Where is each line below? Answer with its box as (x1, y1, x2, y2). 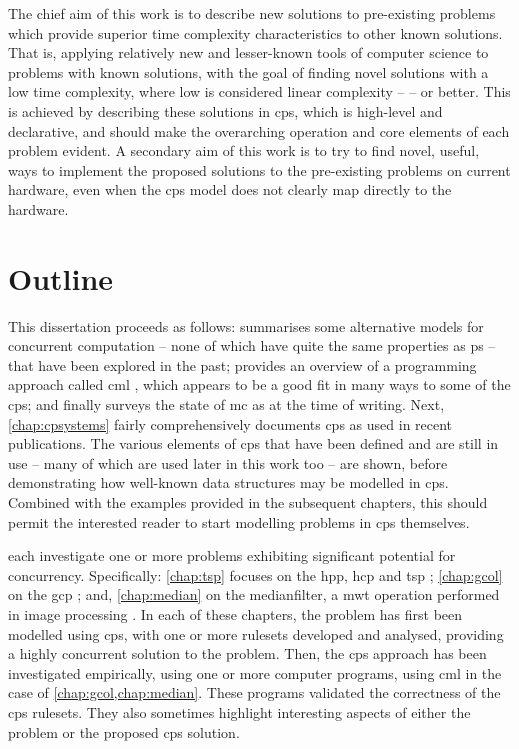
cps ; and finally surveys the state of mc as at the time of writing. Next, (8, 394, 445, 415)
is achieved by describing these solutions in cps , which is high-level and (8, 100, 443, 121)
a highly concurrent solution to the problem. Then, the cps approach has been (8, 643, 487, 664)
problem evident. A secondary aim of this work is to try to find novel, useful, (8, 140, 480, 161)
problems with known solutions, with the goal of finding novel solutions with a (8, 61, 489, 82)
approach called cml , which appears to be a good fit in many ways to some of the (8, 374, 511, 395)
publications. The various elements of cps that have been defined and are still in (8, 433, 499, 454)
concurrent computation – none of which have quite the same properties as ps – (8, 335, 496, 356)
